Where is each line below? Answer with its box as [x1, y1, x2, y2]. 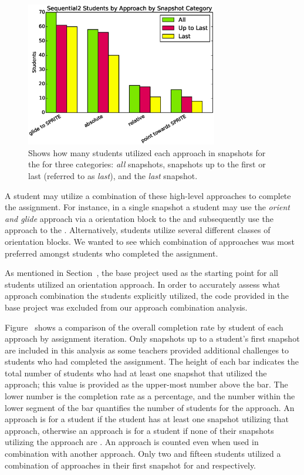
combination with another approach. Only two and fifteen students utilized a [5, 447, 281, 460]
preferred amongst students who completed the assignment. [5, 247, 218, 259]
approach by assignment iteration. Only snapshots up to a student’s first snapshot [5, 332, 300, 345]
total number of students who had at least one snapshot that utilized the [5, 366, 267, 379]
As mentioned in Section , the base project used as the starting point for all [5, 267, 279, 279]
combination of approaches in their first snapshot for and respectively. [5, 459, 256, 471]
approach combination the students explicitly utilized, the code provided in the [5, 289, 289, 302]
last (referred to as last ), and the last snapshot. [28, 169, 198, 181]
